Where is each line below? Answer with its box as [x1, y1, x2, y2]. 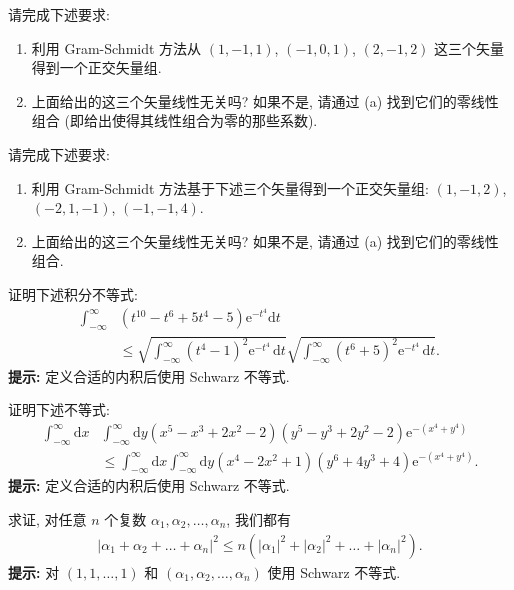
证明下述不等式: [8, 399, 110, 420]
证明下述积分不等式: [8, 283, 138, 304]
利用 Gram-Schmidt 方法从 [31, 37, 202, 58]
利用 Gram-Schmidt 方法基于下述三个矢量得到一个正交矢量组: [31, 177, 429, 198]
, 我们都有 [226, 509, 291, 530]
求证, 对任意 [8, 509, 87, 530]
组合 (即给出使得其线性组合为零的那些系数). [31, 110, 318, 131]
